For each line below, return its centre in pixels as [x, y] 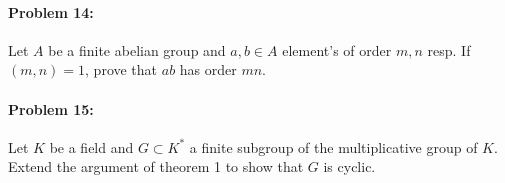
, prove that [121, 69]
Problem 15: [51, 108]
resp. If [449, 49]
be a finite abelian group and [137, 49]
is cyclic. [349, 166]
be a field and [91, 146]
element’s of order [337, 49]
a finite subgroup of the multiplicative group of [333, 146]
